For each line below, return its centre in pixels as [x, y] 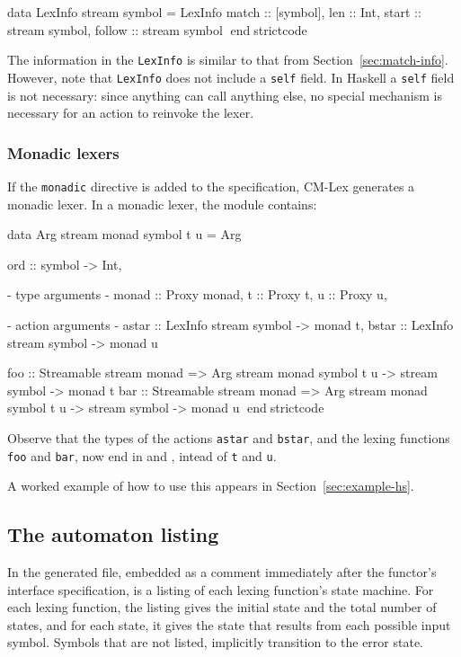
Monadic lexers [63, 152]
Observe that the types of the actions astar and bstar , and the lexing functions [229, 437]
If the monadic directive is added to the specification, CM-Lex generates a [211, 186]
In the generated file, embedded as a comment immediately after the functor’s [222, 572]
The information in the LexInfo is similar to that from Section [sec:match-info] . [228, 60]
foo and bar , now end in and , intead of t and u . [142, 455]
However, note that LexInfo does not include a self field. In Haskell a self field [231, 77]
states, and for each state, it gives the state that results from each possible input [229, 624]
